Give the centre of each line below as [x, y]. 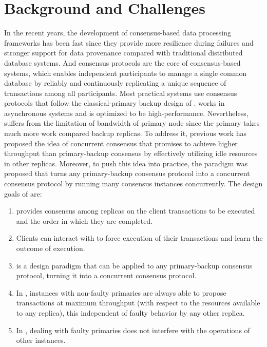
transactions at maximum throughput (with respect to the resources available [138, 303]
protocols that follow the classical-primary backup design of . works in [115, 103]
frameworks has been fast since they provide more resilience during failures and [129, 42]
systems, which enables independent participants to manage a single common [126, 73]
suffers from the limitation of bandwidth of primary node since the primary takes [132, 123]
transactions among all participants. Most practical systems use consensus [121, 93]
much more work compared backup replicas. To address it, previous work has [125, 133]
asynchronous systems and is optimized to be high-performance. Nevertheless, [126, 113]
